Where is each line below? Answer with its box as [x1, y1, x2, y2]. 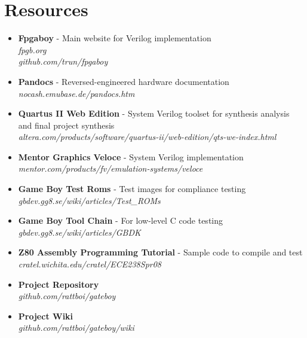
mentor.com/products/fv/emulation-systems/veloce [18, 162, 203, 175]
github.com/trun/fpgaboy [18, 55, 108, 68]
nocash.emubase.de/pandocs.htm [18, 87, 135, 99]
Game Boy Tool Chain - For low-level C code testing [18, 214, 223, 227]
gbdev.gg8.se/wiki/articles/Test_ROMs [18, 194, 161, 206]
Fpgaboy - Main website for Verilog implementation [18, 32, 211, 44]
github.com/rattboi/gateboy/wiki [18, 321, 134, 334]
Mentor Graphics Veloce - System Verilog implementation [18, 150, 244, 163]
